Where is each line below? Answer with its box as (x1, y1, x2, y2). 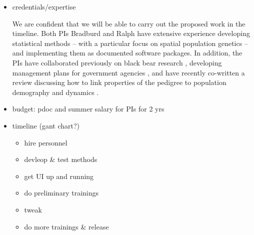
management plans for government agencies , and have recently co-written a (12, 67, 245, 77)
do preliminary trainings (24, 187, 98, 198)
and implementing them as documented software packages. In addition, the (12, 47, 242, 58)
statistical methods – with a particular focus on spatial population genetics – (12, 37, 248, 48)
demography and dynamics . (12, 86, 99, 97)
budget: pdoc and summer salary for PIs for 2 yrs (12, 103, 164, 114)
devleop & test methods (24, 154, 97, 164)
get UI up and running (24, 170, 94, 181)
